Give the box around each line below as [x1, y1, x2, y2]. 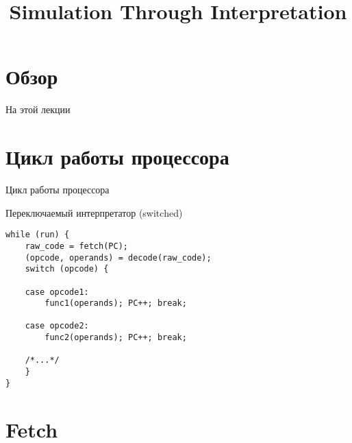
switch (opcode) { [25, 264, 109, 274]
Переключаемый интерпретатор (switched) [5, 205, 183, 219]
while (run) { [5, 230, 70, 240]
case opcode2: [25, 321, 89, 331]
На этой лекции [5, 102, 71, 117]
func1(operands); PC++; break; [45, 298, 187, 309]
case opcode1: [25, 287, 89, 297]
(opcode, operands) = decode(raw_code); [25, 252, 212, 263]
